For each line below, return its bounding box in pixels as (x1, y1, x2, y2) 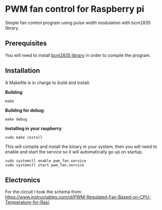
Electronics (5, 176, 41, 184)
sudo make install (5, 135, 43, 140)
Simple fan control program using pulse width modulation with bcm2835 (5, 20, 151, 26)
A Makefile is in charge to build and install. (5, 80, 91, 86)
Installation (5, 66, 40, 75)
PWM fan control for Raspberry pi (5, 3, 144, 15)
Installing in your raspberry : (5, 125, 63, 131)
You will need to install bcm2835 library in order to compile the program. (5, 52, 151, 58)
